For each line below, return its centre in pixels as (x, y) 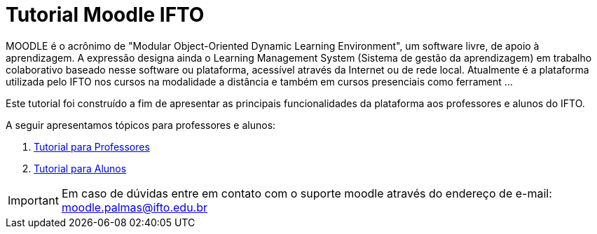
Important (33, 200)
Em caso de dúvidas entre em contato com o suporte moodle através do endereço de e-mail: (307, 193)
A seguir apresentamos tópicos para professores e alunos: (141, 125)
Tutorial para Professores (92, 146)
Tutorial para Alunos (80, 168)
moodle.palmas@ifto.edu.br (135, 207)
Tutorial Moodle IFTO (105, 15)
